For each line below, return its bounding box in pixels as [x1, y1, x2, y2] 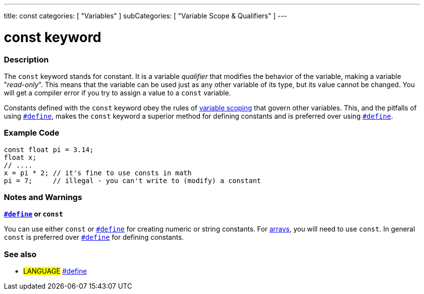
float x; [4, 153, 37, 161]
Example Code [4, 128, 60, 138]
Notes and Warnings [4, 192, 82, 202]
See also [4, 249, 37, 259]
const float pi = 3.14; [4, 145, 94, 154]
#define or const [4, 210, 63, 218]
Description [4, 54, 49, 64]
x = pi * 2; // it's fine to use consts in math [4, 169, 192, 177]
